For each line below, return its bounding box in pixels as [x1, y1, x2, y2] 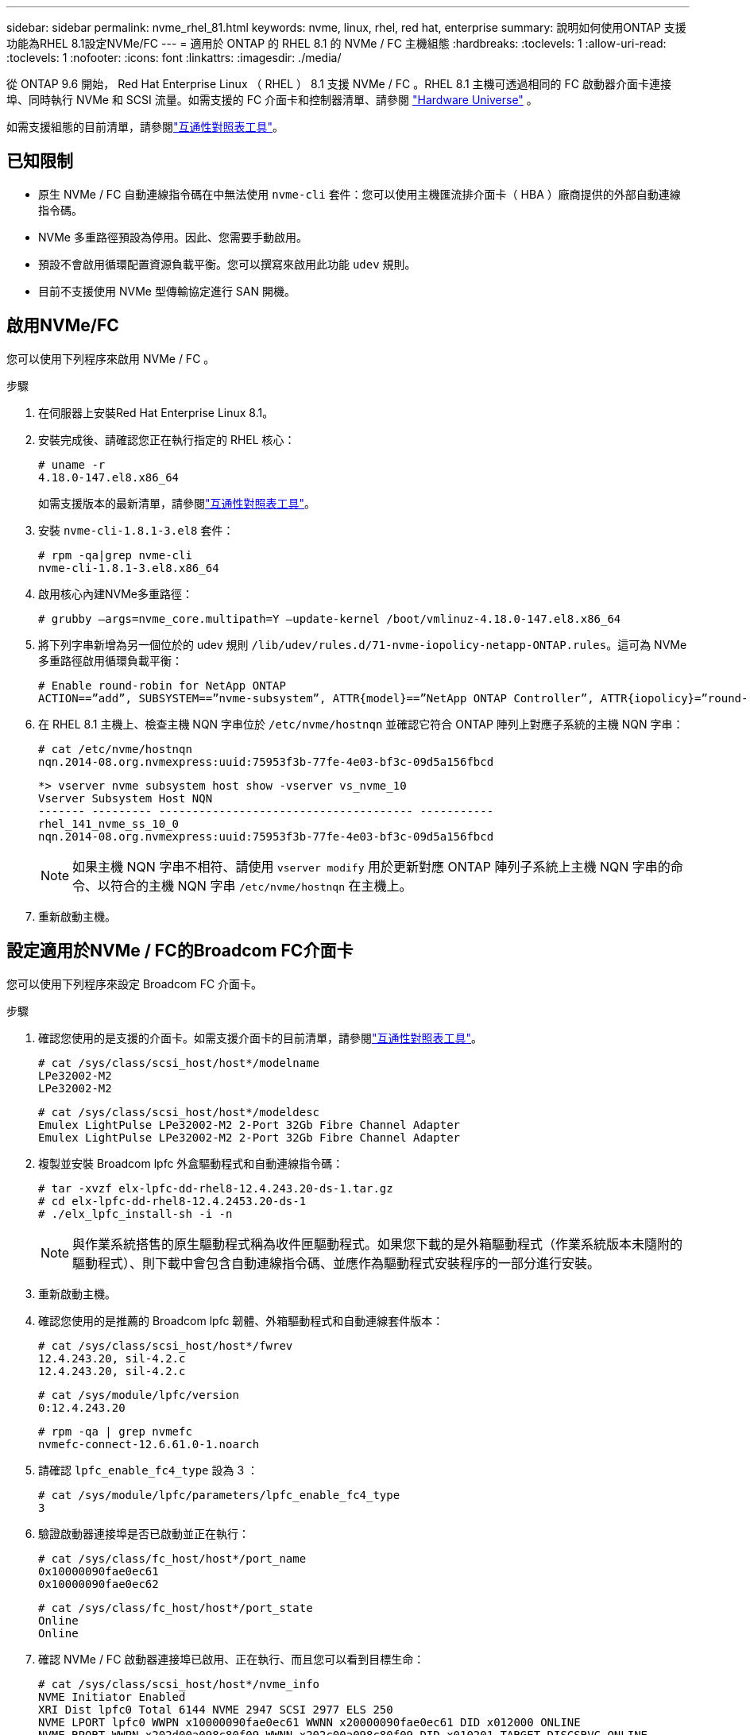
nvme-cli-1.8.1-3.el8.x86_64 [38, 561, 219, 574]
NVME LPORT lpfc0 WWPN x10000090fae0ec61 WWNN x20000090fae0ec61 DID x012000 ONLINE [38, 1715, 581, 1729]
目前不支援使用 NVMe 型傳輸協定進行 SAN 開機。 [38, 284, 296, 298]
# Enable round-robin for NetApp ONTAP [38, 678, 286, 692]
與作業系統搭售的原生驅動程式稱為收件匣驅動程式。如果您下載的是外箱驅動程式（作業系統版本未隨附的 [72, 1235, 683, 1252]
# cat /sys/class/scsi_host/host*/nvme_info [38, 1677, 320, 1691]
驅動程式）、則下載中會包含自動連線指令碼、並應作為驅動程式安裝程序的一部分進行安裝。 [72, 1254, 601, 1271]
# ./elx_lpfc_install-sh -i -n [38, 1207, 233, 1220]
